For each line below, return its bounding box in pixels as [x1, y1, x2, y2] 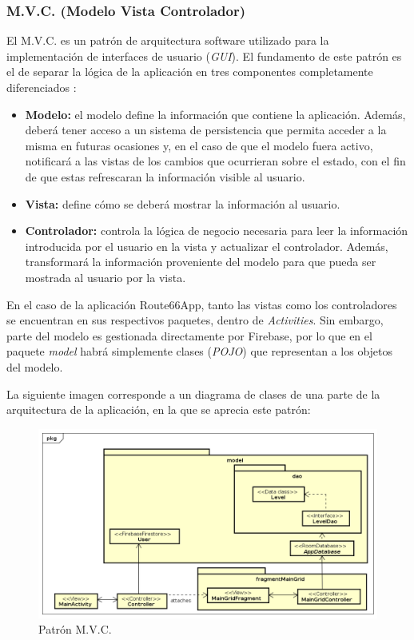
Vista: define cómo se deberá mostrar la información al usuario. [25, 195, 340, 212]
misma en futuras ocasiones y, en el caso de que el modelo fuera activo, [25, 137, 373, 153]
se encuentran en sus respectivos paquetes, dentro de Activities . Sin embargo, [6, 312, 384, 328]
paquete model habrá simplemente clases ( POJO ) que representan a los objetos [6, 343, 393, 360]
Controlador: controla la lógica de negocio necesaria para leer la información [25, 222, 408, 239]
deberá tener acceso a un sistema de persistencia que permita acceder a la [25, 121, 387, 138]
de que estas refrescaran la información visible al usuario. [25, 168, 305, 185]
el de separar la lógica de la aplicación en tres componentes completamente [6, 63, 373, 80]
